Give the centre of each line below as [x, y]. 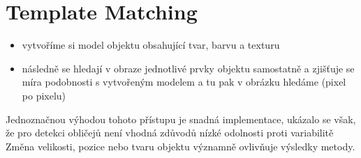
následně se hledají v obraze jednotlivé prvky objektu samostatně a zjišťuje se [188, 68]
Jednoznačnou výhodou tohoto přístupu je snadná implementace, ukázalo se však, [181, 119]
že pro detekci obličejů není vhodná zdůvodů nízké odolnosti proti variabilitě [170, 133]
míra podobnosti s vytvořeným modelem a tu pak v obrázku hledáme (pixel [184, 82]
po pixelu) [44, 95]
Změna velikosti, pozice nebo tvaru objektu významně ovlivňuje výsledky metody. [180, 146]
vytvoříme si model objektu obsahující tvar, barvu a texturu [151, 45]
